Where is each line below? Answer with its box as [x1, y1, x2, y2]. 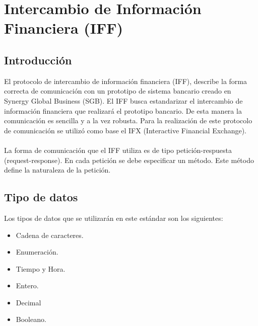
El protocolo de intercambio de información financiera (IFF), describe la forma [4, 75, 247, 86]
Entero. [16, 280, 39, 291]
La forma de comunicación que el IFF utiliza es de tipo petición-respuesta [4, 144, 232, 155]
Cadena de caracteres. [16, 229, 84, 240]
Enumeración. [16, 247, 58, 257]
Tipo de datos [4, 189, 78, 205]
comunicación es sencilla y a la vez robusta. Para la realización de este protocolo [4, 115, 252, 126]
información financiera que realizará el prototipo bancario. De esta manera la [4, 105, 242, 116]
